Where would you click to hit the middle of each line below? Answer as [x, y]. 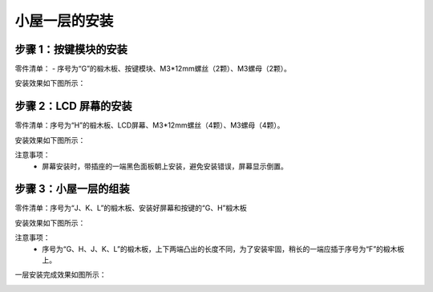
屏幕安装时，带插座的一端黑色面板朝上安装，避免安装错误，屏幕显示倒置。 [165, 166]
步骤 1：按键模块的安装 [71, 49]
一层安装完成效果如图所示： [61, 275]
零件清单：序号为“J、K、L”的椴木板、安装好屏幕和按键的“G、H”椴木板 [131, 208]
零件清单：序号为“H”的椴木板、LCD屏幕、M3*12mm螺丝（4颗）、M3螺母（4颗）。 [150, 125]
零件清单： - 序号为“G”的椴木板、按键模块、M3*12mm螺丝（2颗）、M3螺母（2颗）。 [153, 69]
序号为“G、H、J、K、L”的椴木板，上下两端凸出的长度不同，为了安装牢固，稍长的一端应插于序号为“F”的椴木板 [223, 249]
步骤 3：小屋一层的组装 [72, 189]
